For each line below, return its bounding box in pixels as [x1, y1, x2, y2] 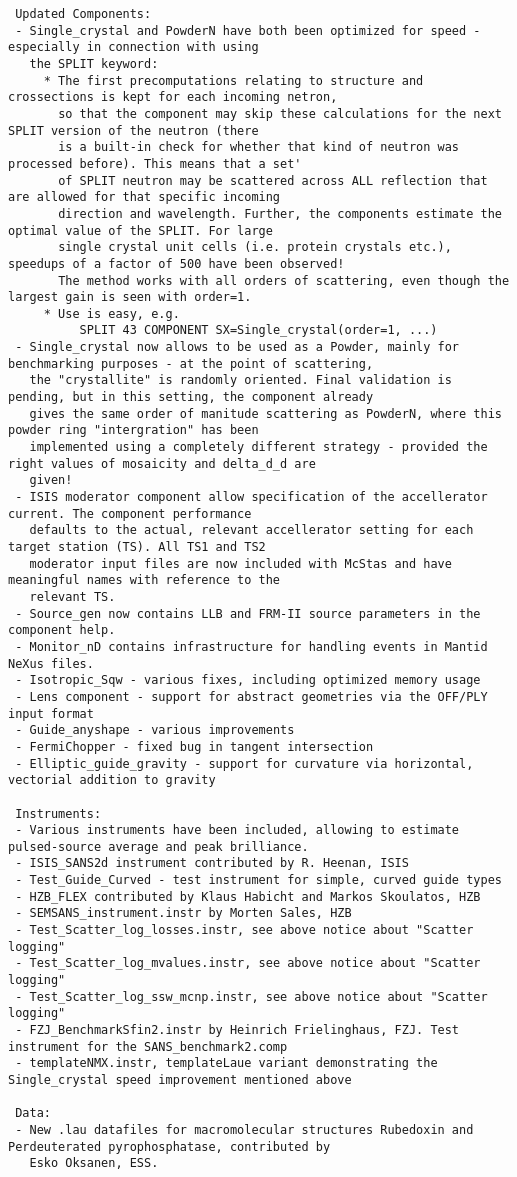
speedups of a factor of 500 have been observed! [8, 256, 345, 271]
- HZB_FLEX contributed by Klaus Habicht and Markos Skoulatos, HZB [15, 889, 481, 904]
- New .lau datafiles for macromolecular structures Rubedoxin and [15, 1122, 474, 1137]
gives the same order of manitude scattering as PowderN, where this [29, 406, 502, 421]
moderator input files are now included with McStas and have [29, 556, 452, 571]
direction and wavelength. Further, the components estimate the [58, 206, 502, 221]
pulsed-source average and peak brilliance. [8, 839, 309, 854]
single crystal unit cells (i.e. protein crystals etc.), [58, 240, 452, 255]
